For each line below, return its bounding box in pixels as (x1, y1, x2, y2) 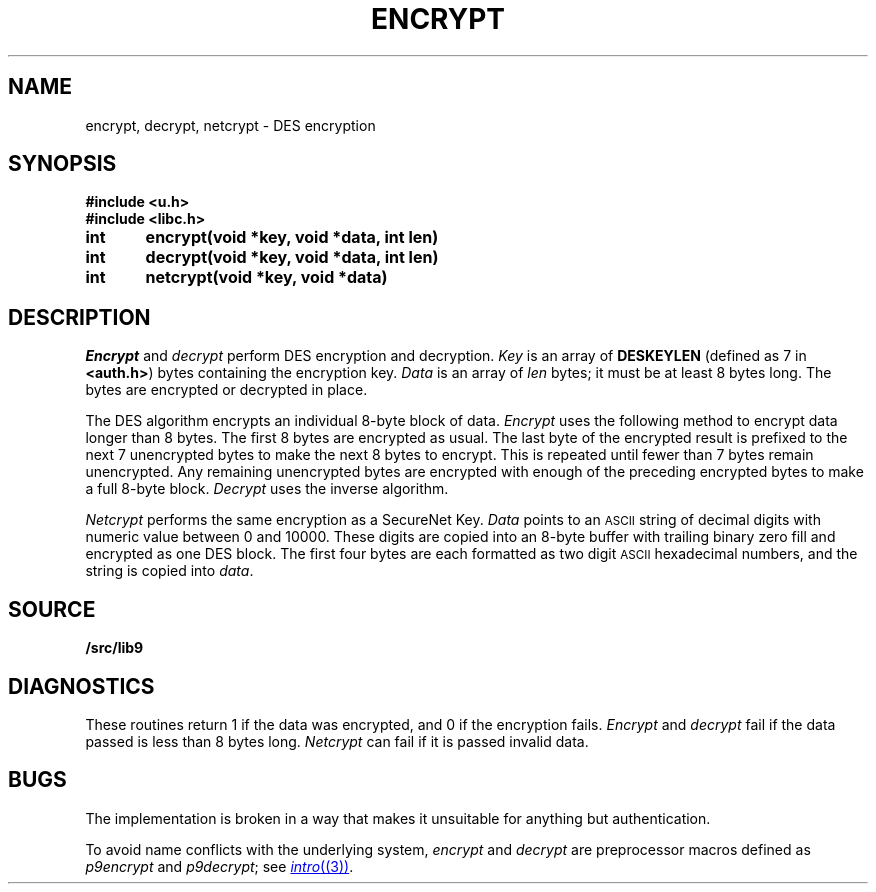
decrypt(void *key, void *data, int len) (145, 247, 439, 268)
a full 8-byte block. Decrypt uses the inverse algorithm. (85, 480, 449, 498)
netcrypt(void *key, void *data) (145, 267, 388, 288)
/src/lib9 (85, 639, 144, 657)
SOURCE (8, 596, 96, 622)
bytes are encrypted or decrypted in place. (85, 381, 368, 399)
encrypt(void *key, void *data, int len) (145, 227, 439, 248)
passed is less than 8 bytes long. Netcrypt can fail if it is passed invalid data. (85, 732, 589, 750)
